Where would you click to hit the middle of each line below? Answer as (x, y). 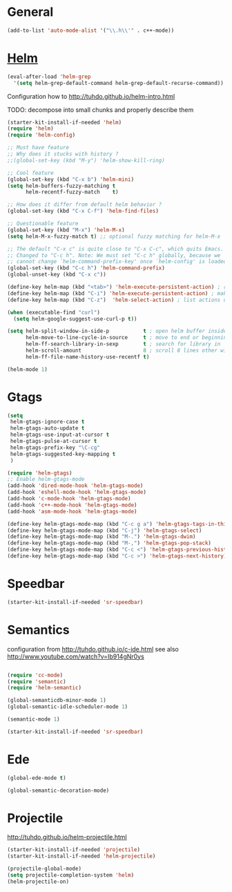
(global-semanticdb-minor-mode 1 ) (57, 701)
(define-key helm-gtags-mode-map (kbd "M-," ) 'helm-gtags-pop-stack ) (109, 543)
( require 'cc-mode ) (35, 675)
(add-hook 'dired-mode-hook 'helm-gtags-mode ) (75, 486)
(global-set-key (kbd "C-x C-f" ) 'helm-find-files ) (83, 211)
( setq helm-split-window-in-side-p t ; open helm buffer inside (117, 331)
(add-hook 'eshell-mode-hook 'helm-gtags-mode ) (77, 492)
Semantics (39, 630)
